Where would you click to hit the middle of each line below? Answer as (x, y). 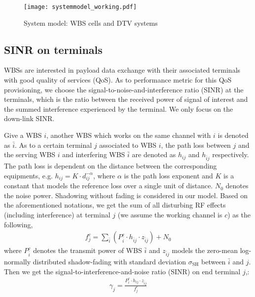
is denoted (233, 135)
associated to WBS (128, 145)
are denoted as (154, 154)
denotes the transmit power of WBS (88, 250)
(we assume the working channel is (170, 215)
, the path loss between (196, 145)
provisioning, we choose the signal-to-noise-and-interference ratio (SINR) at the (124, 89)
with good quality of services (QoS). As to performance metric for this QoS (118, 80)
